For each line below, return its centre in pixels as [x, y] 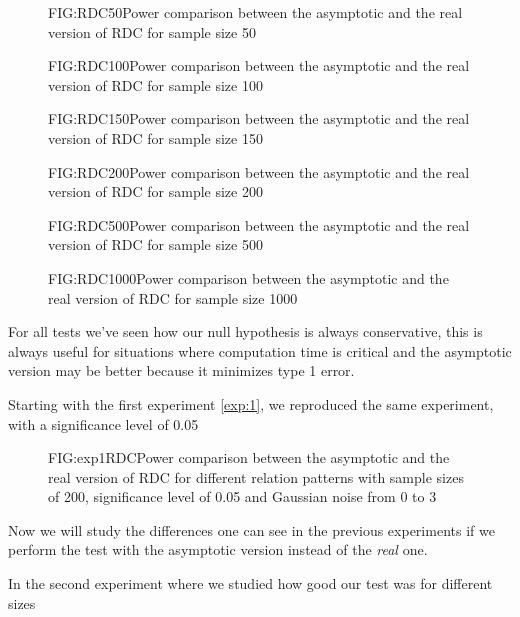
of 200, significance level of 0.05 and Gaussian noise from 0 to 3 [242, 496]
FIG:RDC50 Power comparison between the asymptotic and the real [255, 12]
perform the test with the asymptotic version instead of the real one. [218, 549]
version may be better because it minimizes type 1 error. [181, 370]
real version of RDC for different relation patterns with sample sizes [256, 476]
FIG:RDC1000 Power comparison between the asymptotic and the [248, 277]
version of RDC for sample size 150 [155, 137]
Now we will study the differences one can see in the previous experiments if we [251, 529]
